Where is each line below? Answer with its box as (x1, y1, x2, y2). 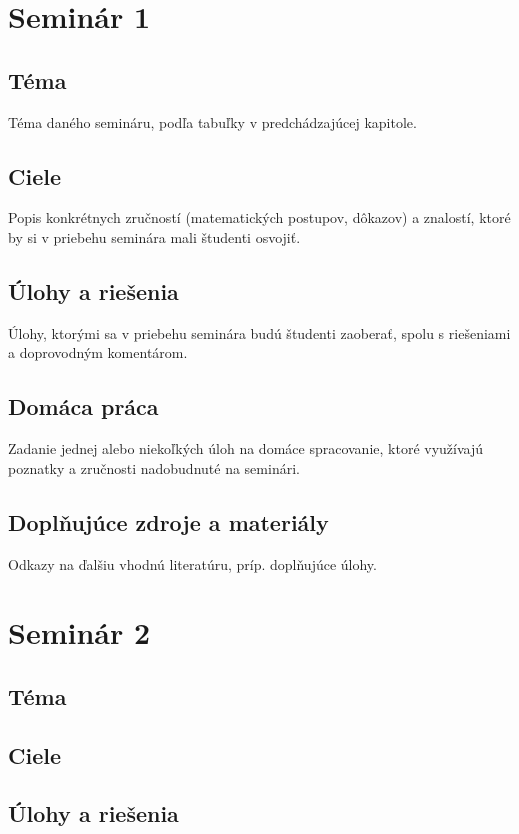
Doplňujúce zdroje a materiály (8, 506, 329, 537)
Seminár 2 (8, 612, 151, 653)
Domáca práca (8, 391, 159, 422)
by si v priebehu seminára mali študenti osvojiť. (8, 226, 301, 247)
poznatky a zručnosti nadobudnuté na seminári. (8, 457, 300, 478)
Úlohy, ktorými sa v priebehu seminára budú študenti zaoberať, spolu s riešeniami (8, 322, 511, 343)
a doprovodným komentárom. (8, 342, 188, 363)
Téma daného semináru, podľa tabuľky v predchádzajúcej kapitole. (8, 111, 417, 132)
